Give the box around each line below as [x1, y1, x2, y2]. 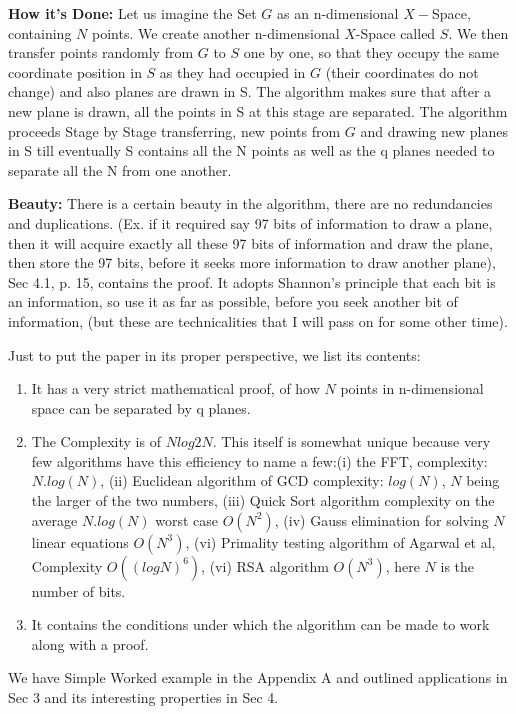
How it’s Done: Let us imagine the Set [8, 3, 257, 23]
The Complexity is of [31, 431, 161, 452]
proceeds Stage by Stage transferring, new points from [8, 120, 341, 141]
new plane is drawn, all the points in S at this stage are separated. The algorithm [8, 100, 508, 121]
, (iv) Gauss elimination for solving [274, 509, 489, 530]
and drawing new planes [360, 120, 509, 141]
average [31, 509, 78, 530]
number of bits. [31, 580, 126, 601]
